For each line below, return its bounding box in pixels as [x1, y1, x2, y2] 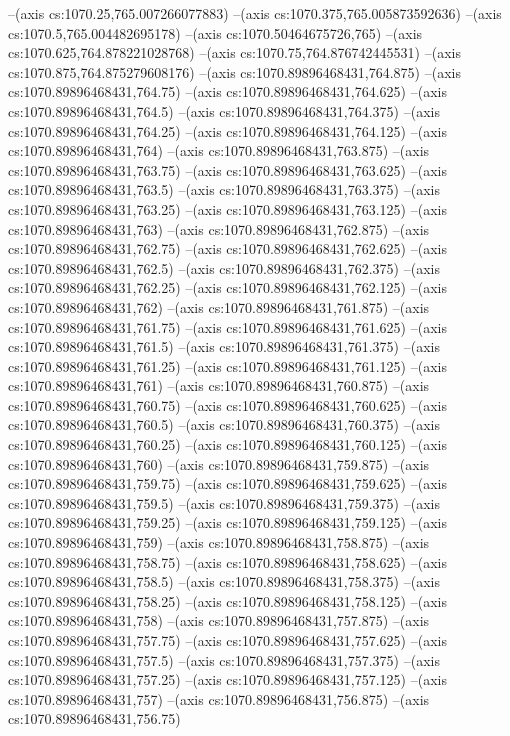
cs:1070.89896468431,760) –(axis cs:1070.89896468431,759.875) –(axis [8, 453, 430, 474]
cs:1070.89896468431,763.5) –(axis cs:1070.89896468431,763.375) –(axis [8, 179, 440, 200]
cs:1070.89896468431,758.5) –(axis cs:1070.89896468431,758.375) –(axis [8, 571, 440, 592]
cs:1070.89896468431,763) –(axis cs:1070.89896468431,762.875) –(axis [8, 218, 430, 239]
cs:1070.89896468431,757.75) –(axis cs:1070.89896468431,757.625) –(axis [8, 630, 447, 650]
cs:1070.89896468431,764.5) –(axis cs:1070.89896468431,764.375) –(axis [8, 100, 440, 121]
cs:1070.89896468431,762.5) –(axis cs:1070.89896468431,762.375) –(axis [8, 257, 440, 278]
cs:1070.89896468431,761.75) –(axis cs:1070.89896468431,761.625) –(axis [8, 316, 447, 337]
